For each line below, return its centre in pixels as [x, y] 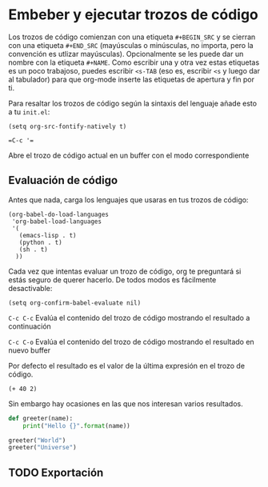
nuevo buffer [30, 350]
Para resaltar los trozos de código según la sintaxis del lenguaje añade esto [133, 103]
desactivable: [30, 288]
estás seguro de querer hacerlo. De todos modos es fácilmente [112, 279]
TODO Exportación [56, 472]
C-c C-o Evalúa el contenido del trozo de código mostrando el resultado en [131, 341]
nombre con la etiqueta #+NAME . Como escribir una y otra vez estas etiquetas [134, 62]
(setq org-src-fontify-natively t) [68, 126]
